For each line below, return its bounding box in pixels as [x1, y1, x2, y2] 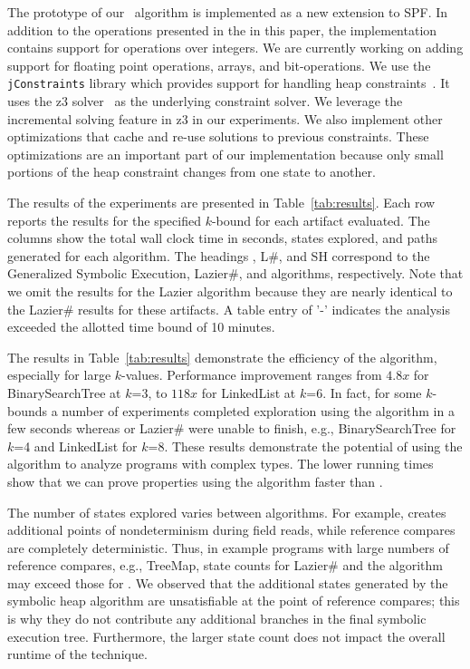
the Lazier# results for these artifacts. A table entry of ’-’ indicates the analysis [7, 299, 450, 318]
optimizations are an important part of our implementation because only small [7, 144, 444, 163]
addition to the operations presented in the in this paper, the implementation [7, 20, 437, 39]
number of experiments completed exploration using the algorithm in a [62, 401, 455, 420]
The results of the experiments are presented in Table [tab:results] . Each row [7, 193, 436, 211]
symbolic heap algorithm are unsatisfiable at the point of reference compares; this [7, 591, 460, 610]
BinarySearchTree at [7, 383, 121, 402]
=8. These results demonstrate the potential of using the [148, 436, 463, 455]
